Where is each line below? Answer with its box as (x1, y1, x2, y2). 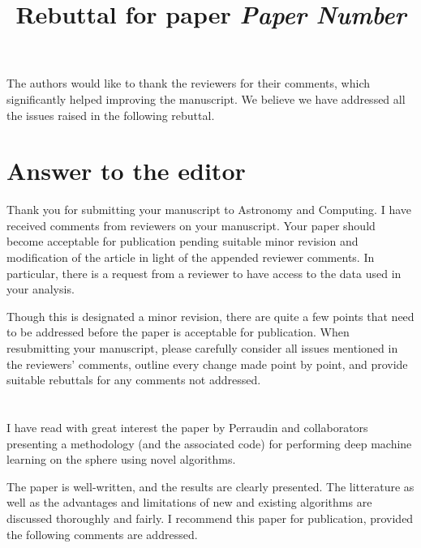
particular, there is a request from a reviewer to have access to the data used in (6, 264, 402, 281)
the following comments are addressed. (6, 525, 198, 542)
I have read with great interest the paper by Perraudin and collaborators (6, 419, 368, 435)
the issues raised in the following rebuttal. (6, 106, 215, 123)
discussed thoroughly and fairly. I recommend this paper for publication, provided (6, 509, 414, 526)
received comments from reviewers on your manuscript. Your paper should (6, 216, 376, 233)
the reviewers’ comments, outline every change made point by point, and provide (6, 355, 408, 372)
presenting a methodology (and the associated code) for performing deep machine (6, 435, 412, 452)
